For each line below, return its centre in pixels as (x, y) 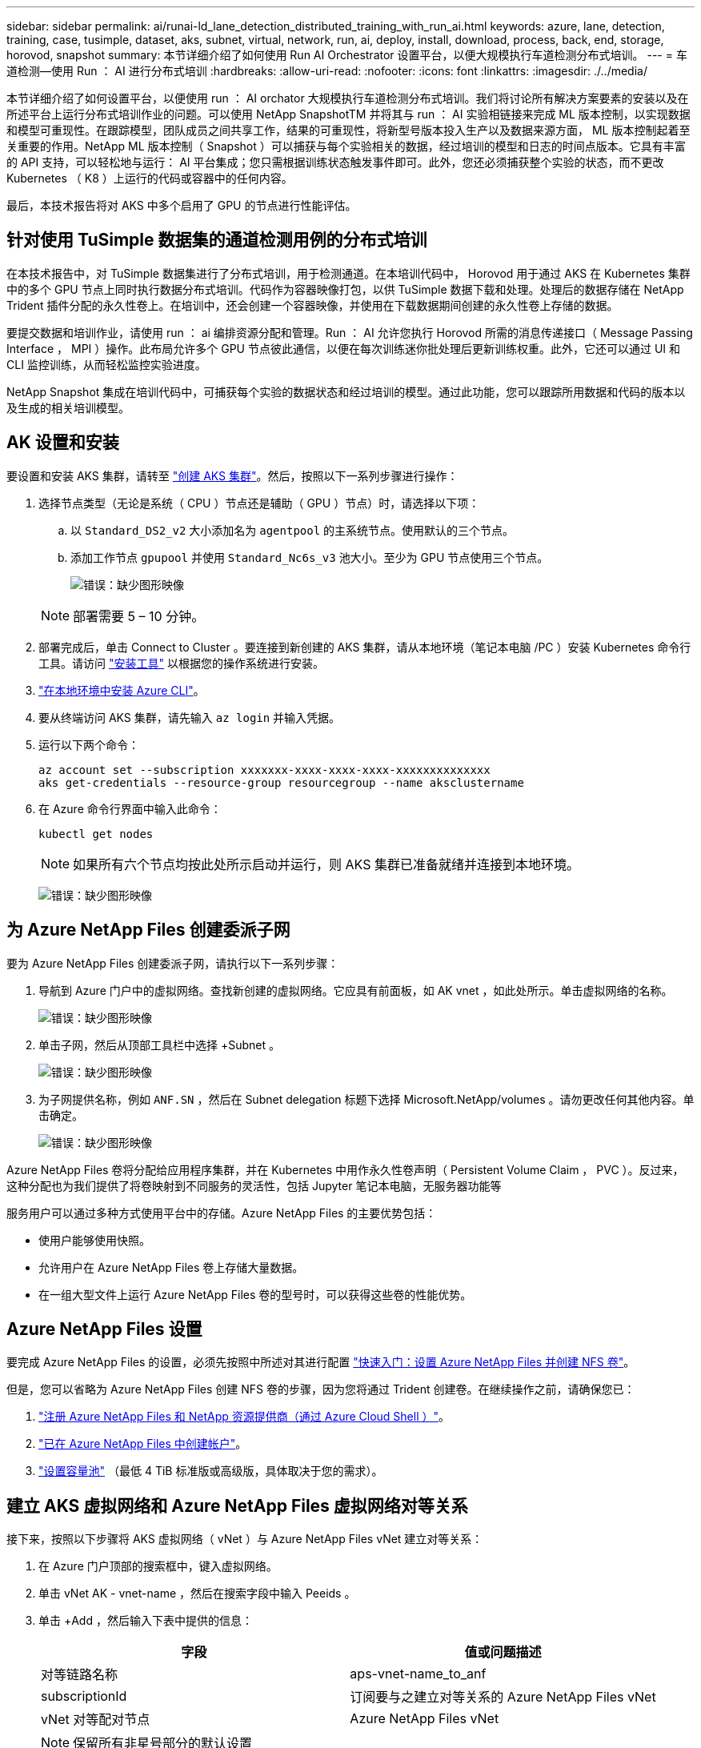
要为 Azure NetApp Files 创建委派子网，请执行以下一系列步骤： (173, 963)
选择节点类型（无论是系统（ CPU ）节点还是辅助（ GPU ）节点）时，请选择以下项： (259, 503)
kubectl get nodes (96, 834)
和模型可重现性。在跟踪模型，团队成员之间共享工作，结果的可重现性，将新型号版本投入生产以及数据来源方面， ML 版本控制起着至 (348, 130)
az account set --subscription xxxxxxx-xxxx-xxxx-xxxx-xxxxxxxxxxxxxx (264, 770)
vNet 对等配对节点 (96, 1720)
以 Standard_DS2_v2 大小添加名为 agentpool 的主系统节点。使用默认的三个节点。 (292, 530)
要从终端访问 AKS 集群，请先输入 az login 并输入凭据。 (190, 717)
